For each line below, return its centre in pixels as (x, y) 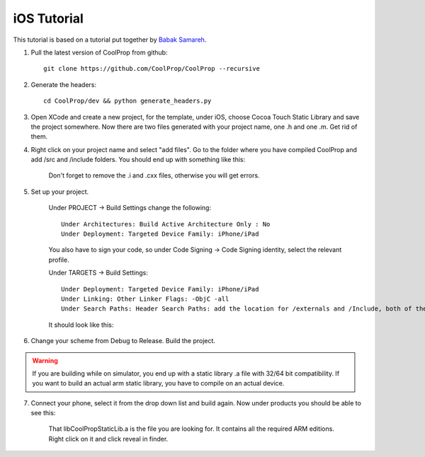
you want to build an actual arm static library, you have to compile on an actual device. (158, 383)
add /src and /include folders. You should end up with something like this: (138, 160)
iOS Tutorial (49, 18)
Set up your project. (60, 192)
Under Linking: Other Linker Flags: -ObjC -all (145, 299)
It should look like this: (81, 325)
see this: (43, 413)
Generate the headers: (64, 84)
